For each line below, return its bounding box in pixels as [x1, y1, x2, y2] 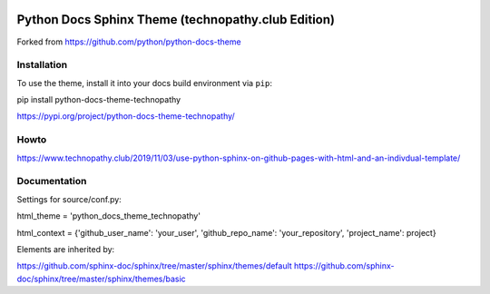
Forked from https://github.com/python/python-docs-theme [16, 36, 241, 47]
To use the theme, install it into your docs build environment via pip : [16, 77, 272, 88]
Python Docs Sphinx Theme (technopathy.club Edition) [16, 12, 336, 27]
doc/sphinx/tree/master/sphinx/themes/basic [16, 273, 186, 284]
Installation [16, 59, 68, 72]
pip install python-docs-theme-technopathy [16, 94, 181, 105]
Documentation [16, 175, 87, 188]
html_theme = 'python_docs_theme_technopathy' [16, 211, 201, 221]
